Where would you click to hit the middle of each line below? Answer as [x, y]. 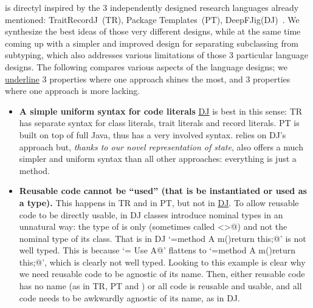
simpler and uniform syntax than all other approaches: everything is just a [158, 159]
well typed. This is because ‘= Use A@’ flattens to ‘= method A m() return [157, 250]
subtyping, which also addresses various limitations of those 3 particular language [156, 55]
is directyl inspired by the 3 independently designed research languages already [152, 7]
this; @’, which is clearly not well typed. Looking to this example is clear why [162, 262]
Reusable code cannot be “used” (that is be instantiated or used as [163, 191]
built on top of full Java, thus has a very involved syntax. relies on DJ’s [153, 134]
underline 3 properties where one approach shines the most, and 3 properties [148, 79]
